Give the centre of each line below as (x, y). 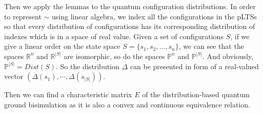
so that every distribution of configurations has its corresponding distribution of (130, 26)
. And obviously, (228, 56)
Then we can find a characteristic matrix (68, 94)
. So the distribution (87, 66)
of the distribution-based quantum (196, 94)
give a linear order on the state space (62, 46)
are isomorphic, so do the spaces (114, 56)
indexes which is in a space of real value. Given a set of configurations (114, 36)
